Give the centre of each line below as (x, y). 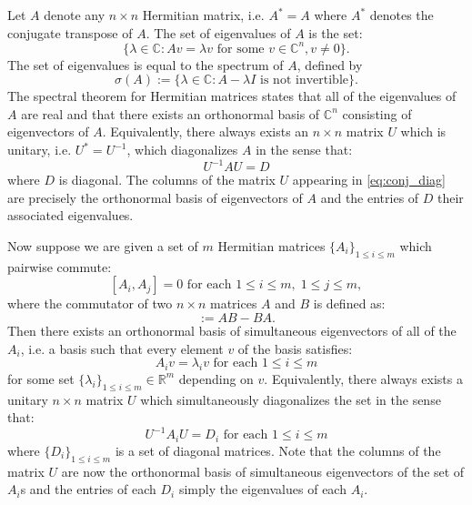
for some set (41, 378)
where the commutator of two (90, 303)
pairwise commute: (60, 266)
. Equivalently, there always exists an (206, 131)
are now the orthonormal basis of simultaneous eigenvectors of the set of (263, 471)
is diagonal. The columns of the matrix (167, 180)
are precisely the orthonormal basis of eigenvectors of (155, 197)
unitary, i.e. (40, 150)
